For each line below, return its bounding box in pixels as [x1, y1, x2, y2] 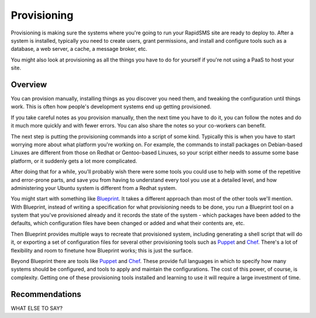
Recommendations [11, 289, 81, 299]
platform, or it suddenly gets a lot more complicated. [11, 157, 138, 164]
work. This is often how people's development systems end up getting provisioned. [11, 103, 212, 110]
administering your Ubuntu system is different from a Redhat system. [11, 184, 177, 191]
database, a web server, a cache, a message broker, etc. [11, 46, 147, 53]
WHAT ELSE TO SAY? [11, 305, 63, 312]
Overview [11, 79, 47, 89]
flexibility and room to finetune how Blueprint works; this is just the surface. [11, 247, 193, 254]
